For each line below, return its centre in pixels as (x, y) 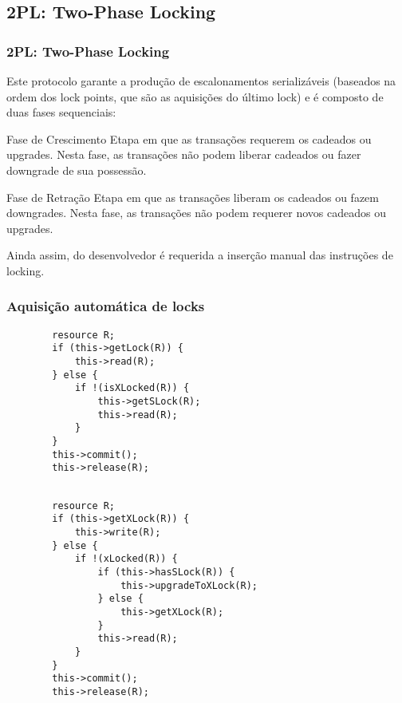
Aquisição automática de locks (106, 306)
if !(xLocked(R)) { (126, 559)
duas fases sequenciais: (61, 112)
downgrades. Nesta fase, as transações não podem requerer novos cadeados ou (196, 213)
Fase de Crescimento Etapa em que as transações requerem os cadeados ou (189, 138)
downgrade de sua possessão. (77, 170)
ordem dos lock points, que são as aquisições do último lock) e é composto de (195, 96)
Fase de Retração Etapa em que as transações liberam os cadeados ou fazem (193, 197)
